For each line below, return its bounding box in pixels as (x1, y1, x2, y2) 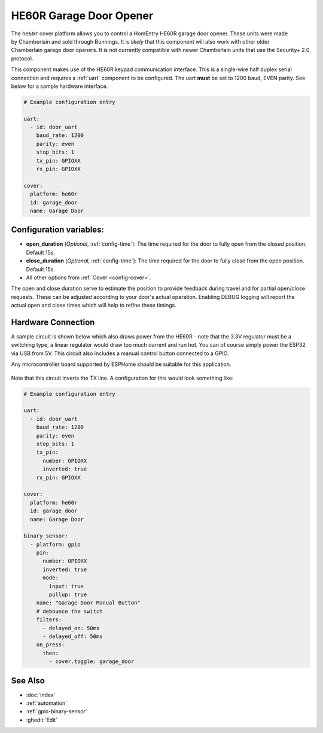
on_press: (36, 642, 65, 648)
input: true (48, 583, 84, 590)
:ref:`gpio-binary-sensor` (26, 708, 88, 715)
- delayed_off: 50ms (42, 633, 103, 640)
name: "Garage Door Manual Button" (36, 600, 141, 606)
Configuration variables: (11, 225, 105, 235)
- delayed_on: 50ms (42, 625, 100, 631)
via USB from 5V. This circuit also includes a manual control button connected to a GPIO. (11, 350, 230, 357)
